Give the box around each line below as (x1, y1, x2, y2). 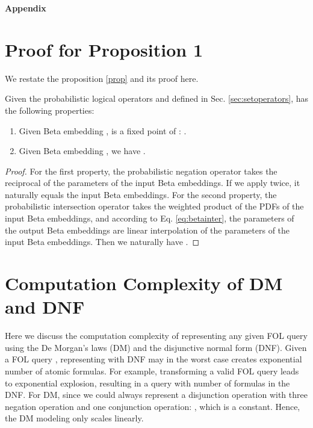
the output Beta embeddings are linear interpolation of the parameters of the (5, 223, 290, 236)
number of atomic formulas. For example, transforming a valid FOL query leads (5, 364, 299, 377)
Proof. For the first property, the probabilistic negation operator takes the (5, 164, 277, 177)
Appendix (5, 2, 46, 14)
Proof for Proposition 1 (5, 37, 203, 61)
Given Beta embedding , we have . (19, 144, 146, 157)
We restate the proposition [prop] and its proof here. (5, 72, 199, 84)
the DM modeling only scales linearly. (5, 412, 144, 424)
